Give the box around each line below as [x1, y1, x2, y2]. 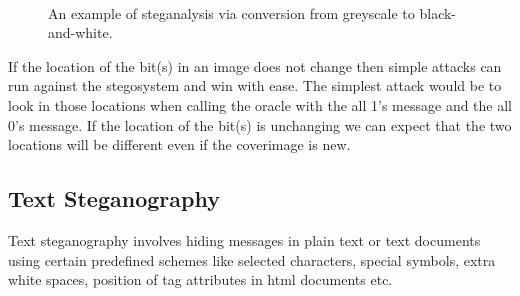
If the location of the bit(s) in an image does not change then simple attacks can [8, 55, 502, 76]
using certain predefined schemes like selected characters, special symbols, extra [8, 249, 496, 270]
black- [419, 2, 457, 23]
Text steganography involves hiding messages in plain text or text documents [8, 229, 481, 250]
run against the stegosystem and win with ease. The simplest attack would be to [8, 75, 502, 96]
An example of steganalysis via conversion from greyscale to [48, 2, 415, 23]
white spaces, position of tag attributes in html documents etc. [8, 269, 393, 290]
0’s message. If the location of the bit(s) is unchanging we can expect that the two [8, 114, 512, 135]
